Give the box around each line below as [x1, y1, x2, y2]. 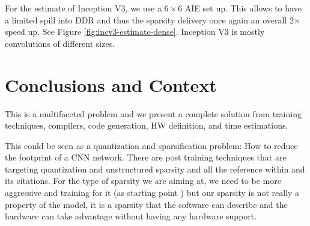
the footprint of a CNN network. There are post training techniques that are [5, 151, 287, 163]
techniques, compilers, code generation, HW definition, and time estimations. [5, 119, 288, 132]
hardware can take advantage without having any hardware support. [5, 210, 257, 222]
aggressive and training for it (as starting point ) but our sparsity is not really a [5, 186, 300, 199]
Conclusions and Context [5, 72, 217, 97]
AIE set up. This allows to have [184, 2, 302, 14]
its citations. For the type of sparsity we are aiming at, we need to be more [5, 174, 281, 187]
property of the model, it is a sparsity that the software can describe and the [5, 198, 288, 210]
